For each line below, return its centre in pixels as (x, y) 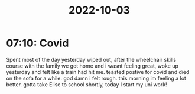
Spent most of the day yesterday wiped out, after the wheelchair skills (91, 59)
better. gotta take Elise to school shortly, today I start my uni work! (87, 84)
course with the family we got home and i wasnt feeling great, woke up (92, 66)
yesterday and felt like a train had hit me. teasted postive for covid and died (98, 72)
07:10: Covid (38, 43)
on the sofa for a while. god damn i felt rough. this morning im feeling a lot (96, 78)
